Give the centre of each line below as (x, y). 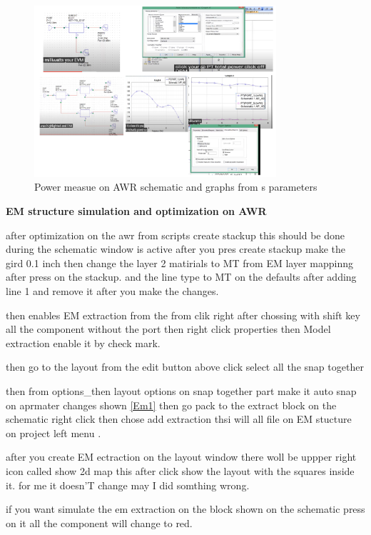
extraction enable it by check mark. (83, 342)
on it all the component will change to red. (99, 522)
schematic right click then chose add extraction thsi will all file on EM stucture (179, 419)
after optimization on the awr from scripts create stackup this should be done (176, 235)
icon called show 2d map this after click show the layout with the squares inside (180, 470)
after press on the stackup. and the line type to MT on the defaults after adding (181, 277)
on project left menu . (54, 432)
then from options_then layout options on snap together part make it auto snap (181, 390)
